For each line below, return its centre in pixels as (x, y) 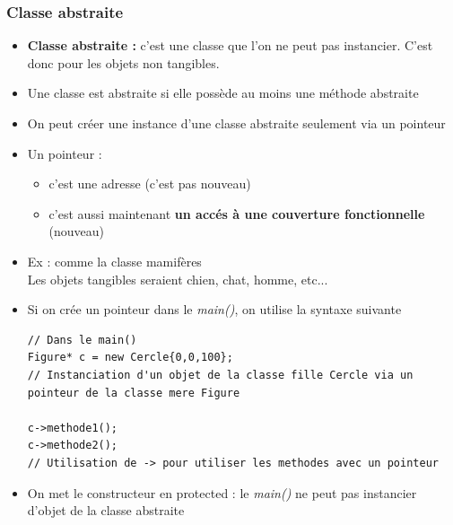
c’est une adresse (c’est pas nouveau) (150, 184)
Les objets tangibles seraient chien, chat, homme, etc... (178, 279)
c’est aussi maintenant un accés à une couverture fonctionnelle (237, 213)
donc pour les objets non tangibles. (123, 62)
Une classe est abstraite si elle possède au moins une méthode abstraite (223, 93)
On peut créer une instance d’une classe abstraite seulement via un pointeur (236, 123)
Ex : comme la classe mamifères (114, 261)
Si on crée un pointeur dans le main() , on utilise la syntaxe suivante (214, 309)
